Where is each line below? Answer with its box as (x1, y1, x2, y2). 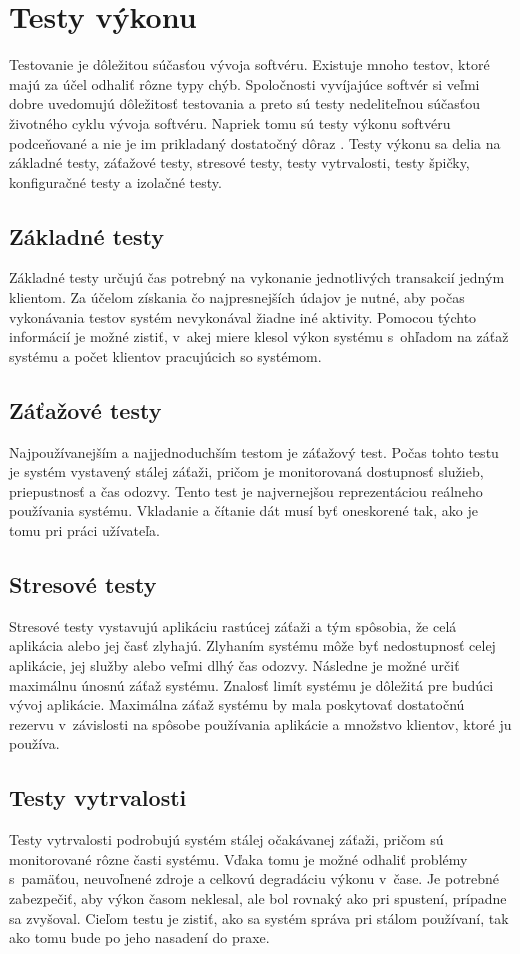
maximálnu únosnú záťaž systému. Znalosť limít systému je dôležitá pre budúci (9, 674, 494, 695)
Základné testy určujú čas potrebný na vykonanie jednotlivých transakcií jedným (9, 267, 505, 288)
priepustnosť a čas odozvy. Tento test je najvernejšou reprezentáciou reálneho (9, 480, 483, 501)
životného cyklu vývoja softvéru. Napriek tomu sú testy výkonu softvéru (9, 112, 451, 133)
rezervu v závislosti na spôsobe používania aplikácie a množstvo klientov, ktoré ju (9, 713, 512, 734)
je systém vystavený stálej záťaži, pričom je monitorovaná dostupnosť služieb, (9, 461, 484, 482)
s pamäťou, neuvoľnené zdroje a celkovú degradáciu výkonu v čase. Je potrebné (9, 868, 500, 889)
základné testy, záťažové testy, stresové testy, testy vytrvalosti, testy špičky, (9, 152, 470, 173)
